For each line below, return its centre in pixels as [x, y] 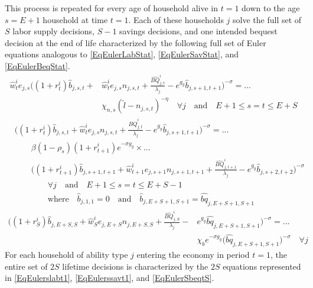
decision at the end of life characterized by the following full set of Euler [136, 42]
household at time [75, 19]
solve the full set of [267, 19]
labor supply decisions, [53, 31]
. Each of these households [176, 19]
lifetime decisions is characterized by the [135, 266]
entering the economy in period [193, 255]
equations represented [262, 266]
